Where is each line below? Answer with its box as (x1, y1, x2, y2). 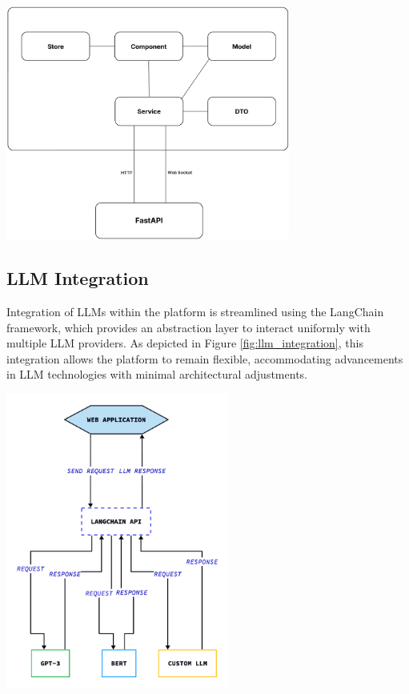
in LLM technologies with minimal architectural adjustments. (6, 366, 307, 383)
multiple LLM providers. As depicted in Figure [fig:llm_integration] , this (6, 335, 363, 351)
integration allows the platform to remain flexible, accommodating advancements (6, 350, 403, 367)
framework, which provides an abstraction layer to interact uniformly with (6, 319, 371, 335)
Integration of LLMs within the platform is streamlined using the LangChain (6, 303, 384, 319)
